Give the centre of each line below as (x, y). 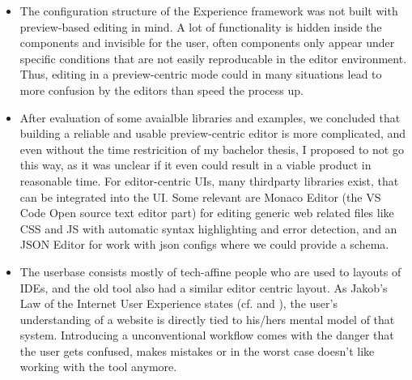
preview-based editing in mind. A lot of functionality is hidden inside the (201, 26)
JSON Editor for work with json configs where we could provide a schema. (204, 244)
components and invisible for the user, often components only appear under (207, 43)
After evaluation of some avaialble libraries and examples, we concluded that (210, 117)
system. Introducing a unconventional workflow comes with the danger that (207, 335)
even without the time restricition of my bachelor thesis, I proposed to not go (212, 149)
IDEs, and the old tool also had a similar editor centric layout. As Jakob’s (204, 287)
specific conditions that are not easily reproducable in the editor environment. (213, 58)
